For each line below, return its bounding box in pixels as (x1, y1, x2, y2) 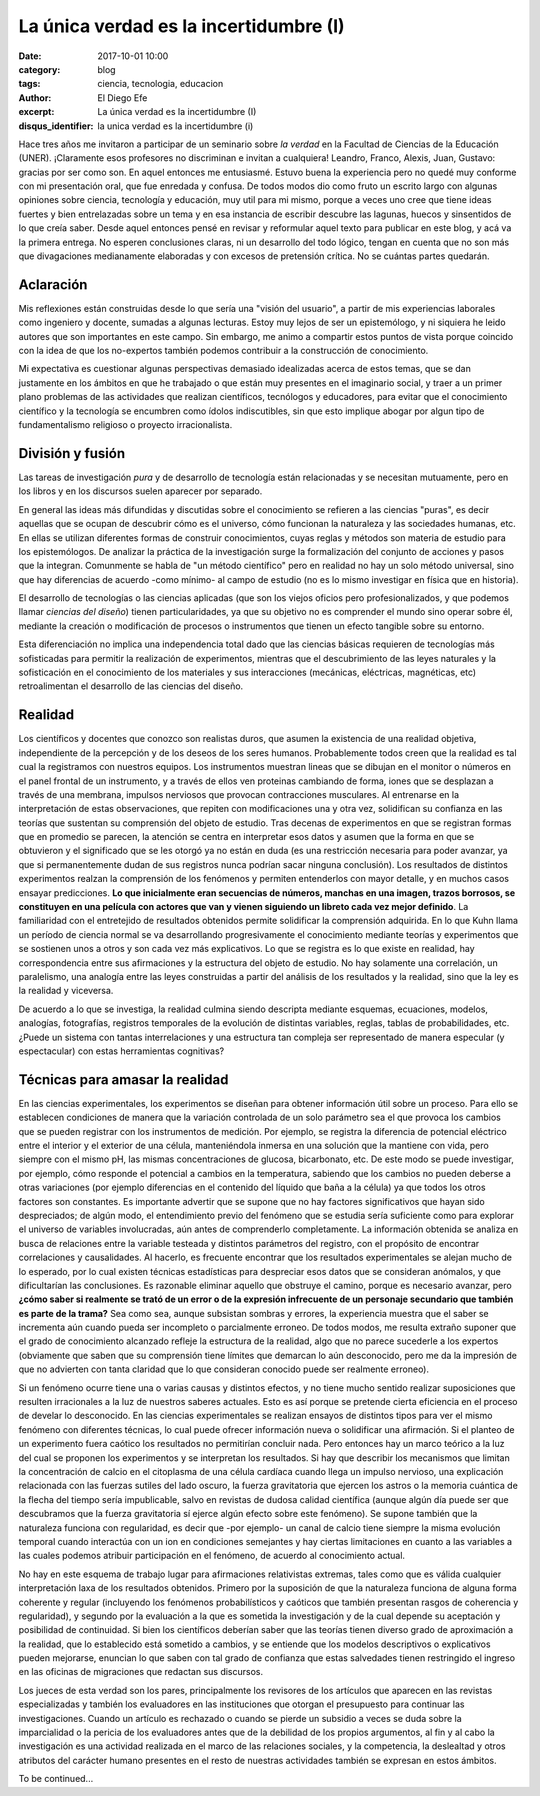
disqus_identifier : (18, 120, 94, 132)
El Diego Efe (97, 91, 148, 104)
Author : (18, 91, 52, 104)
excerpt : (18, 106, 55, 118)
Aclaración (18, 276, 88, 293)
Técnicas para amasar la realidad (18, 1071, 229, 1088)
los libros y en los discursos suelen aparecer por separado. (18, 485, 263, 497)
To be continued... (18, 1773, 94, 1785)
